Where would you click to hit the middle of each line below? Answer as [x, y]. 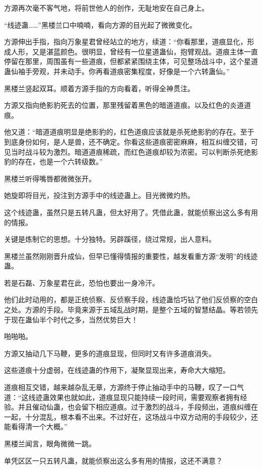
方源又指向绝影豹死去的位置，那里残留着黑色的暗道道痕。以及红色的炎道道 [127, 105]
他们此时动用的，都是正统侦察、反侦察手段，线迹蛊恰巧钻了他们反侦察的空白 [131, 299]
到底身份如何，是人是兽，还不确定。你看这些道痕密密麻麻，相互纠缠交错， [127, 141]
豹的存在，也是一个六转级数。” [53, 161]
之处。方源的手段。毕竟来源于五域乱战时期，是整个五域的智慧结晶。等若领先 [131, 310]
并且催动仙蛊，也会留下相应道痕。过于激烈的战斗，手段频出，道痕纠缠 [134, 407]
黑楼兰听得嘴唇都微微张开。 [50, 178]
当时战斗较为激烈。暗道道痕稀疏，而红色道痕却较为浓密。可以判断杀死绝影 [134, 151]
